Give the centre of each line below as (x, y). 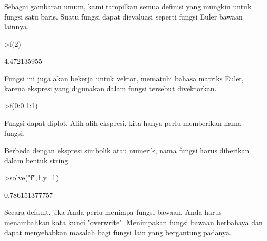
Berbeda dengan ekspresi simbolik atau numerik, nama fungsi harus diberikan (127, 150)
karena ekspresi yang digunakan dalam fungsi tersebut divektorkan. (110, 88)
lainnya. (16, 26)
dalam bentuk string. (37, 160)
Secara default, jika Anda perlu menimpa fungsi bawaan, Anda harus (113, 212)
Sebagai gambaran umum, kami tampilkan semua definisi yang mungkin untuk (128, 6)
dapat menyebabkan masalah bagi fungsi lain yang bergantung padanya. (118, 232)
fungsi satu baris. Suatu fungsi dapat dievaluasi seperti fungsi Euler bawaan (123, 16)
